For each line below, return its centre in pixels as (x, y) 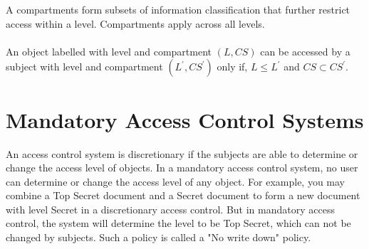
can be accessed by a (305, 51)
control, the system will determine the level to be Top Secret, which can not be (178, 223)
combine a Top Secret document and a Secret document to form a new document (183, 195)
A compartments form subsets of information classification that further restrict (178, 9)
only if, (232, 67)
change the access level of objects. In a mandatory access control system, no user (182, 168)
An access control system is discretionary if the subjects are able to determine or (182, 153)
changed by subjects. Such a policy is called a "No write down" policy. (158, 237)
